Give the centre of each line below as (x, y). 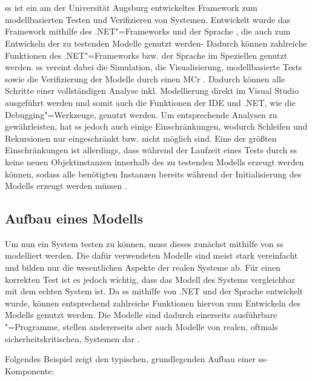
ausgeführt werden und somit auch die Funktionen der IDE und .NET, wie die (150, 102)
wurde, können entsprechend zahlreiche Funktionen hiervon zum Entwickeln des (153, 303)
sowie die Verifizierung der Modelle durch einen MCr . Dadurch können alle (145, 78)
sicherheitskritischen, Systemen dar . (72, 338)
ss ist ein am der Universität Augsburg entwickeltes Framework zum (131, 8)
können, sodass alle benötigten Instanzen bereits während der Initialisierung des (153, 174)
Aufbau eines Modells (74, 218)
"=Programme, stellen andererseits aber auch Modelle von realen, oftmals (141, 327)
